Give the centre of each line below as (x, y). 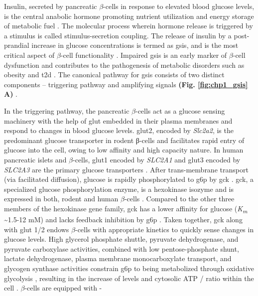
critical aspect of (29, 55)
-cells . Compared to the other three (179, 199)
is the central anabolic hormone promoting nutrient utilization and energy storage (129, 16)
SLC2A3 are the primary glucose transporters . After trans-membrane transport (126, 169)
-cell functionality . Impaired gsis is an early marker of (144, 55)
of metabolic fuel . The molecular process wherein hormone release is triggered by (129, 26)
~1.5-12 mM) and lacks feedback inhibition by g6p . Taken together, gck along (123, 219)
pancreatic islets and (35, 159)
